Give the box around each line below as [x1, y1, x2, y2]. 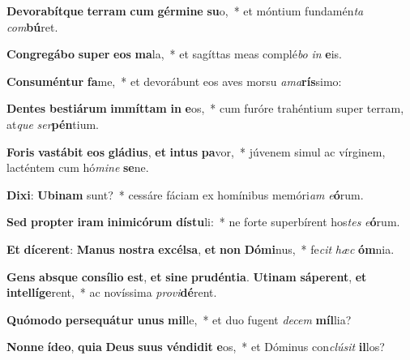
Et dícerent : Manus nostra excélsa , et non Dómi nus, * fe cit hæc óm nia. [6, 240, 395, 257]
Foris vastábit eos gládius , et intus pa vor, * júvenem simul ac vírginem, [6, 143, 386, 160]
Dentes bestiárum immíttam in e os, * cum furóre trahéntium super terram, [6, 100, 404, 117]
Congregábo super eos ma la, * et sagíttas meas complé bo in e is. [6, 45, 342, 62]
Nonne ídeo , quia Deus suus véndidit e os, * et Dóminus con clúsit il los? [6, 338, 385, 355]
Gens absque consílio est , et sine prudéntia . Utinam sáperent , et [6, 268, 367, 285]
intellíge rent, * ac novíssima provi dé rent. [6, 284, 217, 301]
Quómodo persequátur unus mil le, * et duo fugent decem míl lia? [6, 311, 352, 328]
